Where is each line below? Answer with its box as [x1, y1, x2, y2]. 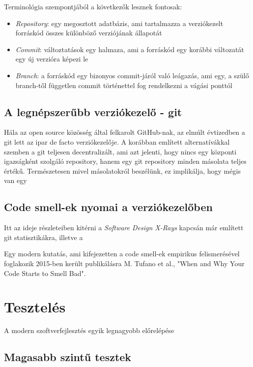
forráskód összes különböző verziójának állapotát [15, 28, 162, 38]
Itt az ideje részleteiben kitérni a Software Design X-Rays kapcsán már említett [4, 222, 244, 233]
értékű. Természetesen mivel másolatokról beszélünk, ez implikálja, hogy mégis [4, 165, 241, 176]
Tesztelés [4, 297, 66, 317]
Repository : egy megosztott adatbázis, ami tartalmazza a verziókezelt [15, 18, 224, 28]
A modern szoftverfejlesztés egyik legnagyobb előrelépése [4, 325, 174, 336]
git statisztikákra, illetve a [4, 232, 83, 242]
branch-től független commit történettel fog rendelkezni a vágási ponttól [15, 80, 232, 90]
